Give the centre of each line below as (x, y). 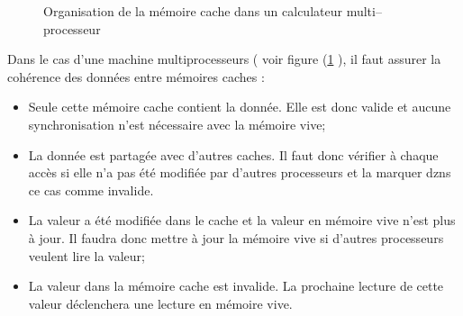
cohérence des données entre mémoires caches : (136, 76)
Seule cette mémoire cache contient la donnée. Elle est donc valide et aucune (240, 107)
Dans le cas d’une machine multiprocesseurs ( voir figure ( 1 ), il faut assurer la (224, 59)
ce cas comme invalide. (91, 190)
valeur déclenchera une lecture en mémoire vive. (160, 303)
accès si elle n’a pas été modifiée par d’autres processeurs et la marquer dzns (240, 172)
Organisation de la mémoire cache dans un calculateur (193, 11)
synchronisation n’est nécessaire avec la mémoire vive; (177, 124)
